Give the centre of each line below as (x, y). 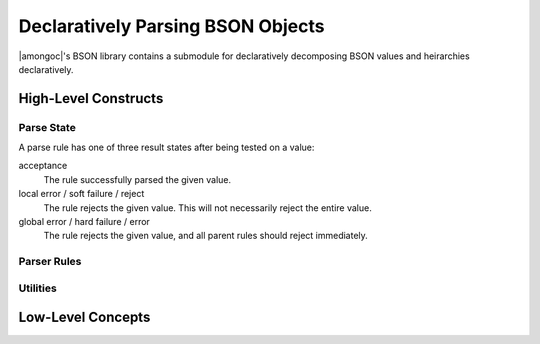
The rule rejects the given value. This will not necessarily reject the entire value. (207, 207)
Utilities (37, 288)
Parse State (47, 127)
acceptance (43, 166)
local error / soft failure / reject (81, 194)
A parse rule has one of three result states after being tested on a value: (166, 147)
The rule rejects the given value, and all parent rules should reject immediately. (206, 236)
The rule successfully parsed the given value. (137, 179)
